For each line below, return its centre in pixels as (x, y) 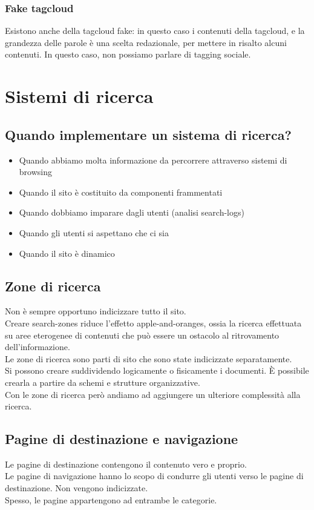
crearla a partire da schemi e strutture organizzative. (103, 382)
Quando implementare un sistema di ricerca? (148, 134)
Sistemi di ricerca (79, 96)
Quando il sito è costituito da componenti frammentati (121, 192)
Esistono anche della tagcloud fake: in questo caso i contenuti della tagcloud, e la (155, 31)
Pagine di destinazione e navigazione (122, 439)
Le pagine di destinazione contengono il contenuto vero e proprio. (126, 464)
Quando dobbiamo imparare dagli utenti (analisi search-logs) (132, 212)
